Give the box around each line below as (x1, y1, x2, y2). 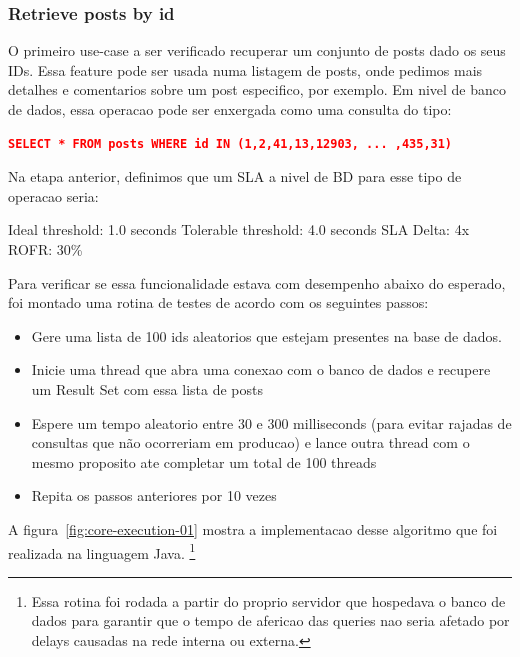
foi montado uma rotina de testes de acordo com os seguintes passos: (8, 292, 429, 313)
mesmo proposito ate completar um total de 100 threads (31, 451, 377, 472)
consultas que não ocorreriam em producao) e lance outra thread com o (31, 432, 470, 453)
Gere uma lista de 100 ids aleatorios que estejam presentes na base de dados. (31, 325, 502, 346)
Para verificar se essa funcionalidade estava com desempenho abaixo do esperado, (8, 272, 506, 293)
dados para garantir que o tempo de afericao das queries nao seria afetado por (31, 610, 510, 631)
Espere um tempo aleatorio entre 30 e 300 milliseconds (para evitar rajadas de (31, 412, 512, 433)
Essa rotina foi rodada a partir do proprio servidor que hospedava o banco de (31, 590, 506, 611)
